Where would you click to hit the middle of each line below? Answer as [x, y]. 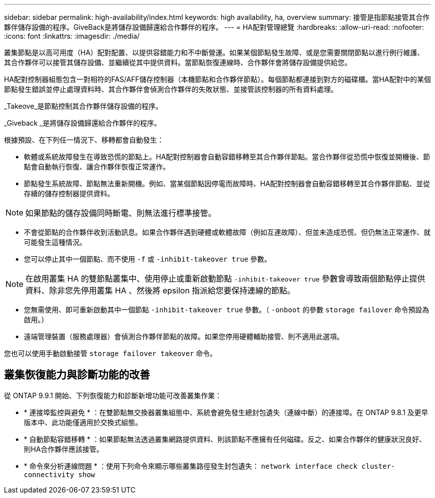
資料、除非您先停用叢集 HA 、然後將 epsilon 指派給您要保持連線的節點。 [160, 290]
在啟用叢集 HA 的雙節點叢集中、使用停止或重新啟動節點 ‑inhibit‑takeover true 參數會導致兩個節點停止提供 [225, 279]
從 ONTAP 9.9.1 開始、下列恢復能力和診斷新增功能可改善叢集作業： [113, 395]
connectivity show [60, 474]
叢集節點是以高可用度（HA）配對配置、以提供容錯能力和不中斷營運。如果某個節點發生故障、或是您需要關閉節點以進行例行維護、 [214, 52]
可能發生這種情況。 [55, 242]
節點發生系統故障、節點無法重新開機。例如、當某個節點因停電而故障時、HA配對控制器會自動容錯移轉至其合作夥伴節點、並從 [227, 183]
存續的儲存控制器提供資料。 [69, 193]
